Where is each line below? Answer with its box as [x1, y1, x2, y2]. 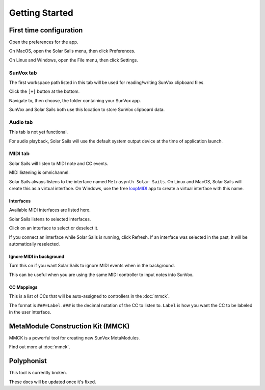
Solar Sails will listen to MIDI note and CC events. [9, 160, 108, 167]
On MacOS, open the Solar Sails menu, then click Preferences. [9, 48, 135, 54]
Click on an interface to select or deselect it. [9, 225, 99, 231]
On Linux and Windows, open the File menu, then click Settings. [9, 57, 138, 63]
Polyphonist [9, 357, 47, 365]
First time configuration [9, 26, 83, 34]
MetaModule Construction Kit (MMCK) [9, 322, 130, 330]
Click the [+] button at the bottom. [9, 88, 80, 94]
